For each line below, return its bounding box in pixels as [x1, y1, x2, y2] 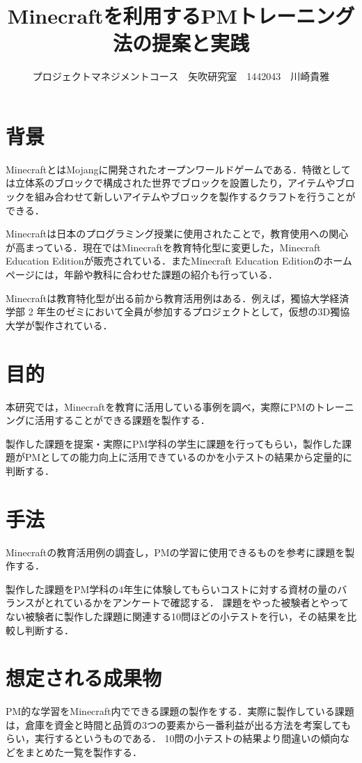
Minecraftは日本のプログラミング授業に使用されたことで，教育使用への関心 [6, 226, 349, 241]
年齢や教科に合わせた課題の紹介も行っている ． [63, 267, 278, 281]
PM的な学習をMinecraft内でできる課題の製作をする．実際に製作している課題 [6, 704, 354, 718]
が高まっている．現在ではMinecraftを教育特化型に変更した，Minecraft [6, 239, 321, 254]
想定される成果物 [6, 663, 162, 692]
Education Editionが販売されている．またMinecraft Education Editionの [6, 253, 324, 268]
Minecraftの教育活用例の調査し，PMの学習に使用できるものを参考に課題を [6, 544, 345, 559]
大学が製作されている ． [6, 317, 113, 332]
